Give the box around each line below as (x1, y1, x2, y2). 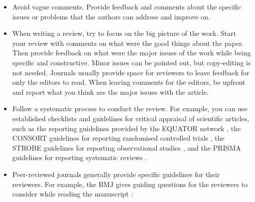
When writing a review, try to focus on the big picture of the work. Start (12, 28, 237, 38)
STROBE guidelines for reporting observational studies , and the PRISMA (12, 142, 241, 153)
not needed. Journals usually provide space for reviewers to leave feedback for (12, 67, 250, 77)
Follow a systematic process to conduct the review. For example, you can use (12, 103, 248, 114)
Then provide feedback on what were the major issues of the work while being (12, 47, 251, 58)
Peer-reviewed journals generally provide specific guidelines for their (12, 169, 220, 179)
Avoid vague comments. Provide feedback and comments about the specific (12, 1, 241, 11)
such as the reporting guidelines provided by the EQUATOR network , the (12, 123, 241, 133)
